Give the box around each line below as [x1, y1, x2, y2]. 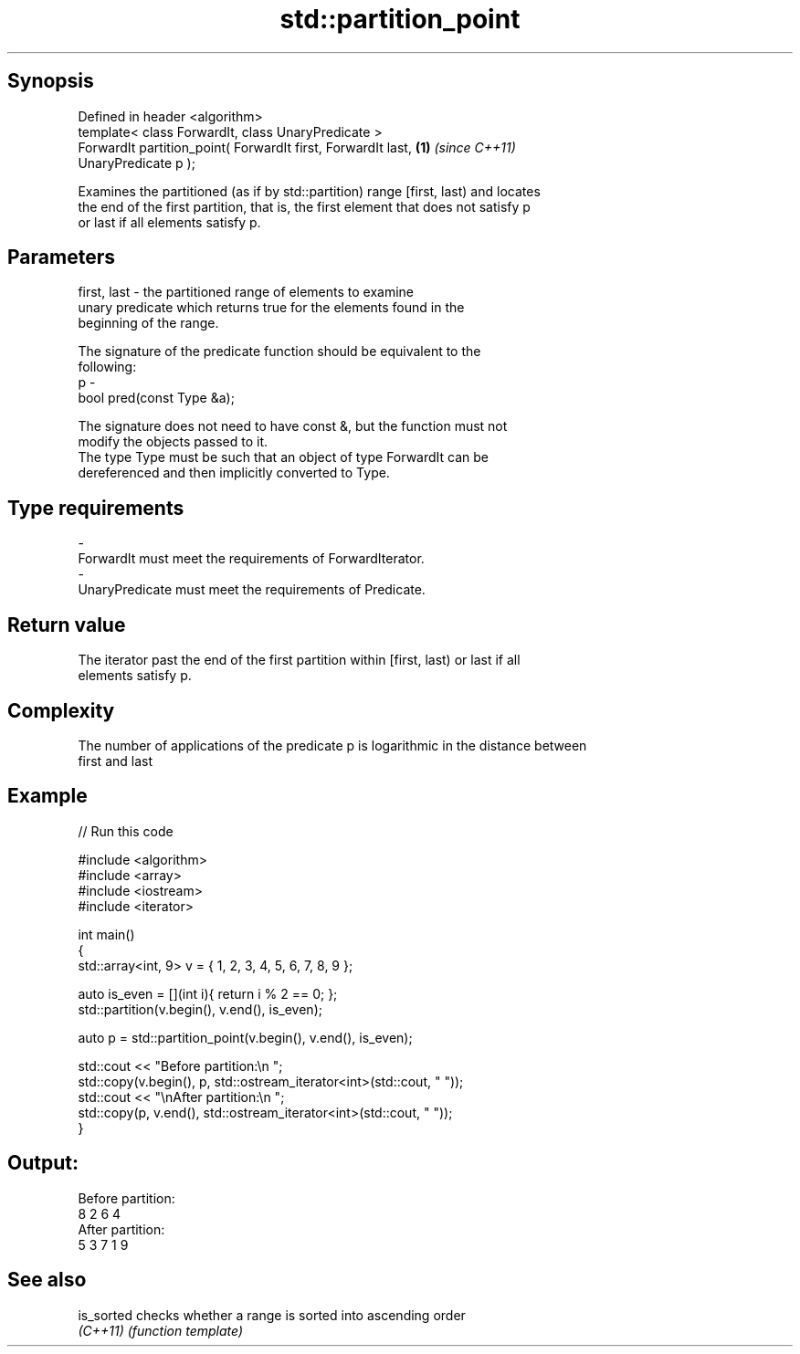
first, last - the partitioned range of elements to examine [78, 284, 415, 300]
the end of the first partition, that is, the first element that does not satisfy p [78, 198, 531, 215]
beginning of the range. [78, 315, 219, 331]
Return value [7, 613, 126, 636]
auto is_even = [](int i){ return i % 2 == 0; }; [78, 985, 338, 1002]
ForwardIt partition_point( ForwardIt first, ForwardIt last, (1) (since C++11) [78, 139, 516, 155]
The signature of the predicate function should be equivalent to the [78, 343, 481, 360]
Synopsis [7, 69, 94, 93]
